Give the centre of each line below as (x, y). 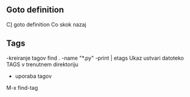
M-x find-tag (22, 87)
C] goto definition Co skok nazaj (46, 24)
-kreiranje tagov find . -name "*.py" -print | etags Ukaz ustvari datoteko (95, 58)
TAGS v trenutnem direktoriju (42, 64)
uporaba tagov (33, 76)
